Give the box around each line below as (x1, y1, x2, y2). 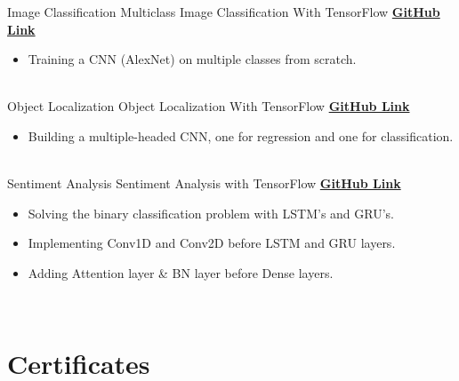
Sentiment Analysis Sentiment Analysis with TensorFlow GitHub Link (7, 174, 401, 193)
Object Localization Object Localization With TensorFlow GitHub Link (7, 97, 410, 115)
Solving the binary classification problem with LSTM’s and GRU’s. (28, 203, 394, 222)
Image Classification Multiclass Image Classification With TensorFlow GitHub (7, 3, 440, 20)
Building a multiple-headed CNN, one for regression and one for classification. (28, 126, 454, 145)
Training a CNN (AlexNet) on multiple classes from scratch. (28, 50, 357, 68)
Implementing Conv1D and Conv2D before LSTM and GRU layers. (28, 234, 396, 252)
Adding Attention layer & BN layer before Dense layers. (28, 263, 334, 282)
